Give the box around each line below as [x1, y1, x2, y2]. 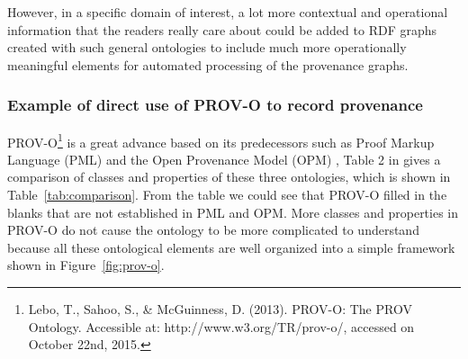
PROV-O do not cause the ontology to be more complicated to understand [7, 220, 419, 239]
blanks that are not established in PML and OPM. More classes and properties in [7, 202, 459, 221]
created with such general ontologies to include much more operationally [7, 38, 407, 57]
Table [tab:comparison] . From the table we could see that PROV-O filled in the [7, 185, 447, 204]
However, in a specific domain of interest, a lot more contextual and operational [7, 3, 448, 21]
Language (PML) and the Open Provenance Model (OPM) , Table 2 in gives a [7, 149, 441, 168]
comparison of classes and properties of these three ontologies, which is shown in [7, 167, 451, 186]
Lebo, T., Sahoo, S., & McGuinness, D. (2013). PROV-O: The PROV [28, 300, 412, 318]
